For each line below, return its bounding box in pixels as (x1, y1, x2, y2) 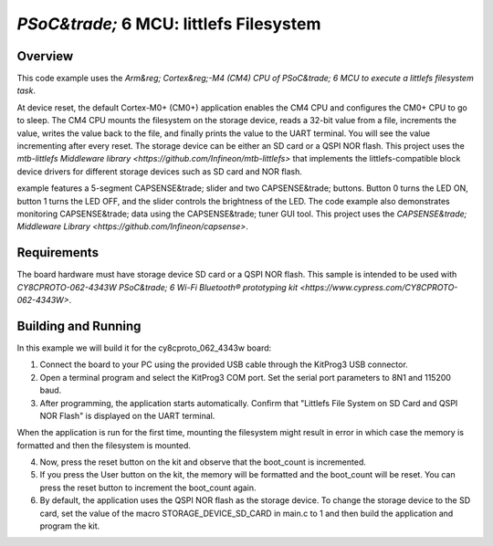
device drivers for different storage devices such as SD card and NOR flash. (16, 165, 303, 177)
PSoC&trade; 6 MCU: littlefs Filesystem (16, 14, 321, 34)
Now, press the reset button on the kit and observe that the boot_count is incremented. (39, 457, 367, 467)
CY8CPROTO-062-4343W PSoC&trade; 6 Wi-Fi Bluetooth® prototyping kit (16, 281, 299, 292)
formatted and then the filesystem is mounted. (16, 439, 192, 451)
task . (16, 85, 37, 96)
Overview (16, 48, 74, 64)
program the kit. (39, 520, 100, 531)
